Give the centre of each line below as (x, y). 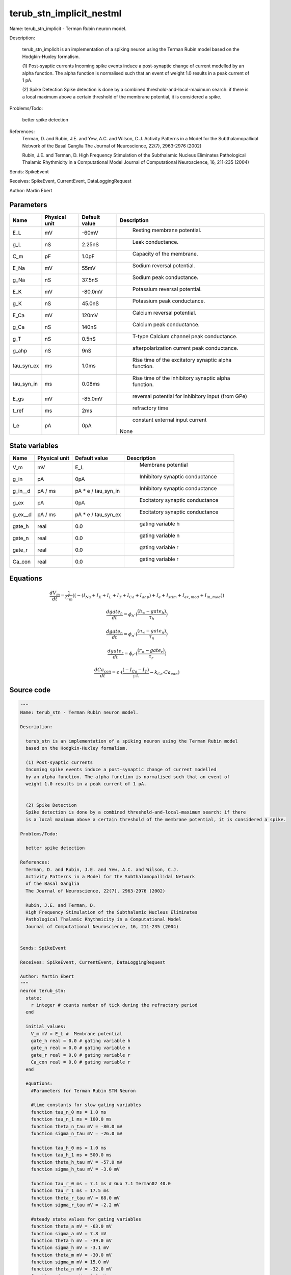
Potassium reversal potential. (167, 289)
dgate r (115, 651)
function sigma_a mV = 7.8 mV (69, 1233)
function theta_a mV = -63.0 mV (71, 1226)
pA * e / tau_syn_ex (98, 514)
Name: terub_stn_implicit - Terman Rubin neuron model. (68, 29)
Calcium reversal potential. (164, 313)
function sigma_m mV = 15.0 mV (70, 1262)
